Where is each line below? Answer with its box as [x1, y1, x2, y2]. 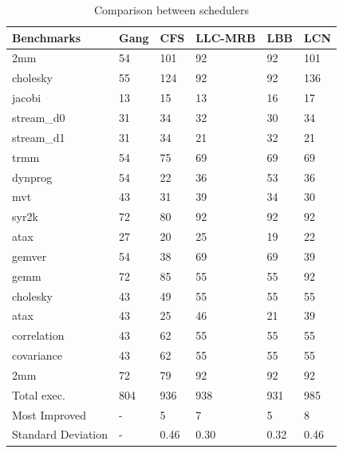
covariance [12, 347, 63, 364]
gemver [12, 247, 47, 264]
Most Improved [12, 406, 87, 423]
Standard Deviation [12, 426, 108, 443]
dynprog [12, 168, 53, 185]
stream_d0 [12, 108, 65, 125]
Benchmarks [12, 29, 81, 45]
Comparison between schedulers [94, 2, 249, 18]
